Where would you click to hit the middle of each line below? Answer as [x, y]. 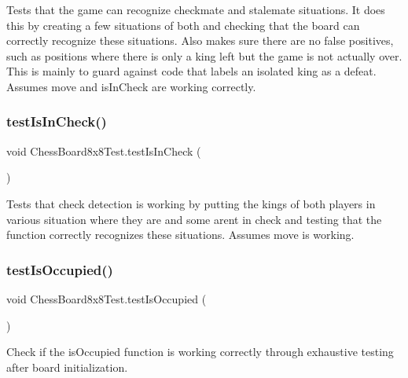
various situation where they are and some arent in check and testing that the [194, 219]
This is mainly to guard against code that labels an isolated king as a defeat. [191, 71]
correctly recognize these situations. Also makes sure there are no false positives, [200, 40]
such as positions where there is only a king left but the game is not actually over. [204, 55]
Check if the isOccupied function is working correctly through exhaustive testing [200, 352]
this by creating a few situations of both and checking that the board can [183, 25]
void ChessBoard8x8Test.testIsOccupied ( [107, 298]
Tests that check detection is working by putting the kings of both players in [191, 203]
